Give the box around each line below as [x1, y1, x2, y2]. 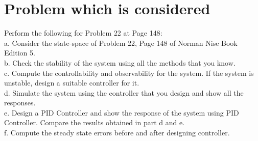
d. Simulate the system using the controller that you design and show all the [4, 87, 244, 98]
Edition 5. [4, 47, 35, 58]
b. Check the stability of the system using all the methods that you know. [4, 57, 236, 68]
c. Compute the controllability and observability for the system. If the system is [4, 67, 254, 78]
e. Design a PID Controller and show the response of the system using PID [4, 107, 239, 118]
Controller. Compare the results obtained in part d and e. [4, 117, 185, 128]
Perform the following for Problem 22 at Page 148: [4, 27, 162, 38]
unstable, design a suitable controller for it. [4, 77, 139, 88]
